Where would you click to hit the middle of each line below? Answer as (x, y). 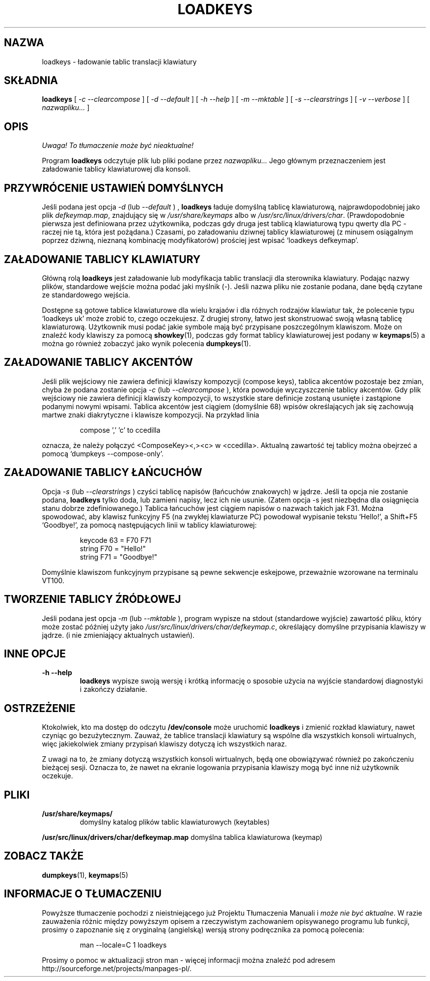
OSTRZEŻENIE (40, 708)
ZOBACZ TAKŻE (44, 856)
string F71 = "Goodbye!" (119, 557)
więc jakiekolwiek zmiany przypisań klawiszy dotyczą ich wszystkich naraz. (164, 744)
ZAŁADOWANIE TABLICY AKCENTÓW (98, 362)
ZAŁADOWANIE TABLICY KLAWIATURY (102, 259)
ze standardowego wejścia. (86, 295)
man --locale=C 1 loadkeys (123, 945)
